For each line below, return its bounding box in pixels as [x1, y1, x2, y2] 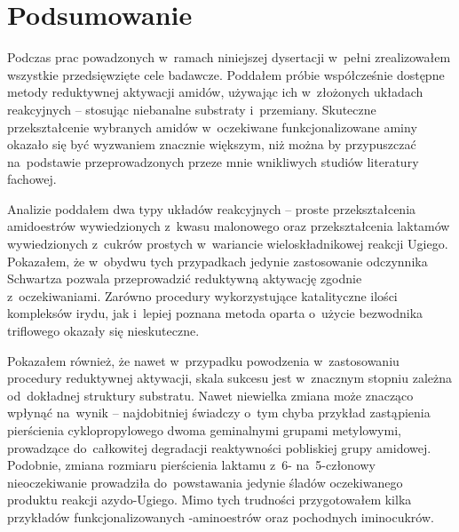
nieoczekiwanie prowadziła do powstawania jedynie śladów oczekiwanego [7, 472, 403, 491]
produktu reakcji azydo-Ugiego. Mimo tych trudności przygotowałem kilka [7, 490, 412, 509]
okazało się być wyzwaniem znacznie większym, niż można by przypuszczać [7, 135, 416, 154]
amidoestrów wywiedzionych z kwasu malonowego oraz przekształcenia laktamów [7, 217, 450, 235]
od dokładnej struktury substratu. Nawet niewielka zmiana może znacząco [7, 385, 414, 404]
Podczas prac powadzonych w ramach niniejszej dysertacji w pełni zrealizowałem [7, 48, 451, 67]
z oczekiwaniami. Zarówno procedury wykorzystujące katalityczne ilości [7, 286, 398, 305]
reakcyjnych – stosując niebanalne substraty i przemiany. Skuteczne [7, 99, 376, 118]
